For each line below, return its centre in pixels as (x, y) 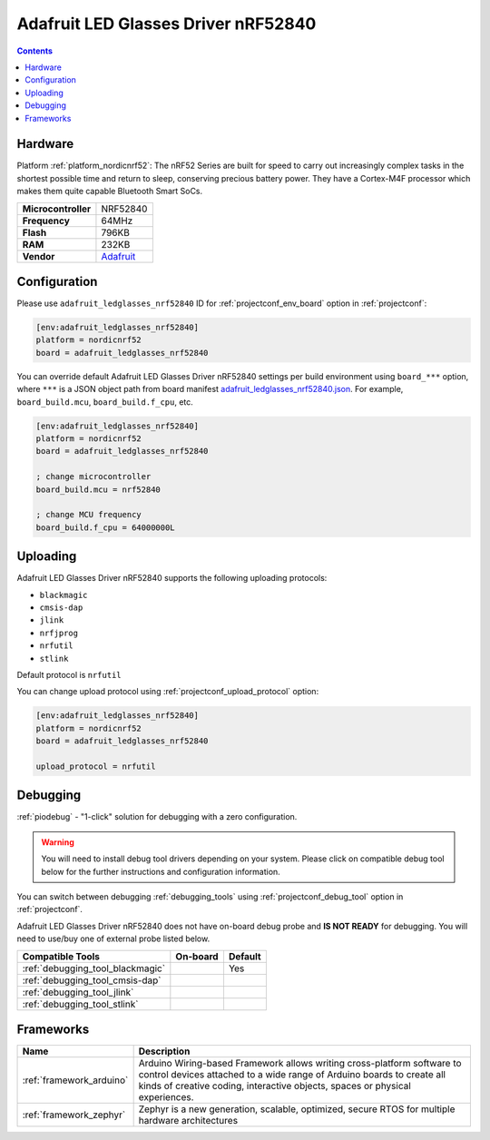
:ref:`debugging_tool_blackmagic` (94, 968)
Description (164, 1051)
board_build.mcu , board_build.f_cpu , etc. (105, 402)
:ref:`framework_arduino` (75, 1080)
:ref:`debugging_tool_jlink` (78, 992)
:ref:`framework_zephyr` (74, 1115)
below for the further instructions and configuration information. (161, 871)
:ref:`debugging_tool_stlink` (80, 1004)
